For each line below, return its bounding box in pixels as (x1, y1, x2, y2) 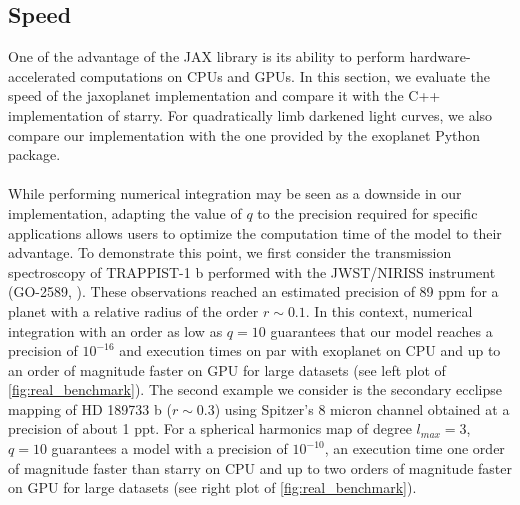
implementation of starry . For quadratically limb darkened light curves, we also (8, 104, 493, 125)
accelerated (8, 65, 76, 86)
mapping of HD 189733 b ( (8, 398, 172, 419)
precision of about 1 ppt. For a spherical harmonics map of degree (8, 418, 412, 439)
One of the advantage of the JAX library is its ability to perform (8, 46, 405, 67)
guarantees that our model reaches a (270, 320, 493, 341)
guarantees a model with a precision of (51, 438, 288, 459)
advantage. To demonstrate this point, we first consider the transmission (8, 242, 452, 263)
